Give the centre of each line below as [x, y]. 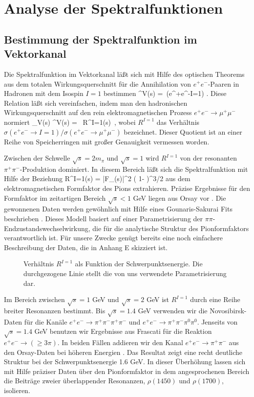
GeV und [106, 299]
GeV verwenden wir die [173, 310]
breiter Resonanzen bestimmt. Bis [55, 310]
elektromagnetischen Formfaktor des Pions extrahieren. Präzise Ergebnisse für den [127, 188]
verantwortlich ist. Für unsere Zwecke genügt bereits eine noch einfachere [113, 238]
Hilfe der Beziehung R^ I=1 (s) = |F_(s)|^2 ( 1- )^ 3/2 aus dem [97, 178]
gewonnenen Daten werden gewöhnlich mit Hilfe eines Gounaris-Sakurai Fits [118, 209]
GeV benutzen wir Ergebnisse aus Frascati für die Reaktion [123, 331]
